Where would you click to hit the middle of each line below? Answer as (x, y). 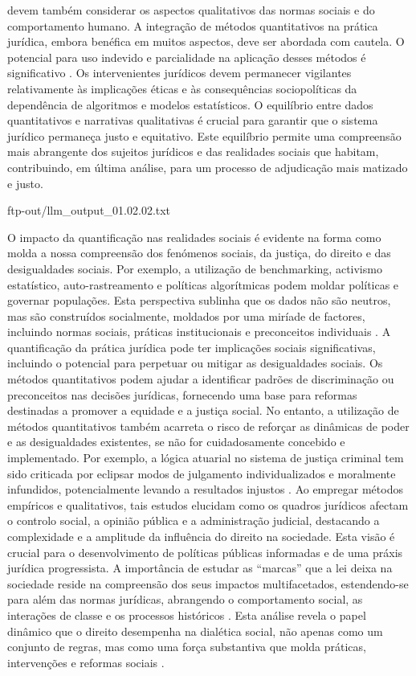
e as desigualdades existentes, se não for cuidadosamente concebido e (176, 442)
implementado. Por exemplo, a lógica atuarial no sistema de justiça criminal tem (206, 458)
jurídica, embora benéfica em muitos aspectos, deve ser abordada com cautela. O (206, 41)
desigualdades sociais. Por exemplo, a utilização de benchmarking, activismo (195, 268)
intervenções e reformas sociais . (86, 662)
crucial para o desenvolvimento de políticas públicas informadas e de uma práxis (205, 552)
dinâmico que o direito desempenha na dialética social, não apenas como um (195, 631)
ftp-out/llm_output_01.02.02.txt (89, 210)
